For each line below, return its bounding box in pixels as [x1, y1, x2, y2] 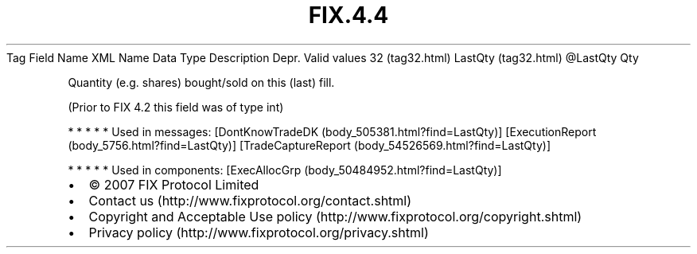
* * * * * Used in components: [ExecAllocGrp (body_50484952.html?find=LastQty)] [68, 162, 502, 177]
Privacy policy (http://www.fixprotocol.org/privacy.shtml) [88, 224, 429, 240]
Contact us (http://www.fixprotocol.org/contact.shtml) [88, 192, 412, 209]
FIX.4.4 [308, 2, 389, 29]
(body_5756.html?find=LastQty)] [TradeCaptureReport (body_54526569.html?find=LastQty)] [68, 138, 551, 152]
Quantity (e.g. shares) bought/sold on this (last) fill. [68, 75, 335, 89]
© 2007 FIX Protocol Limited [88, 176, 259, 193]
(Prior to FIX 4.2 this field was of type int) [68, 100, 284, 114]
